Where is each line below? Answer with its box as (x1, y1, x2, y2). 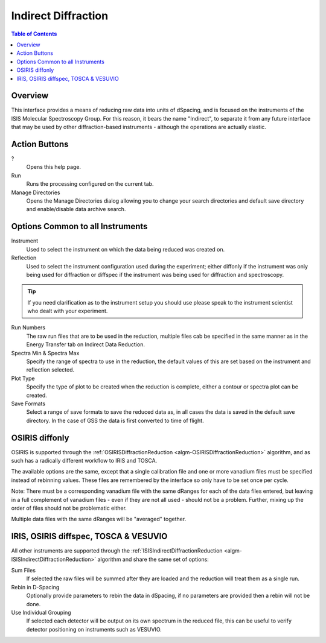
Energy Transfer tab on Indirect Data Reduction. (26, 341, 145, 348)
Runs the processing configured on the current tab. (26, 180, 154, 188)
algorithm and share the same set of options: (97, 556, 209, 563)
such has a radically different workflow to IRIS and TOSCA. (11, 457, 158, 464)
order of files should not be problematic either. (11, 504, 127, 512)
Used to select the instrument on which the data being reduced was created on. (26, 245, 225, 253)
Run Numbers (11, 324, 45, 331)
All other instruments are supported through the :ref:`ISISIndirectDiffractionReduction (11, 547, 223, 554)
